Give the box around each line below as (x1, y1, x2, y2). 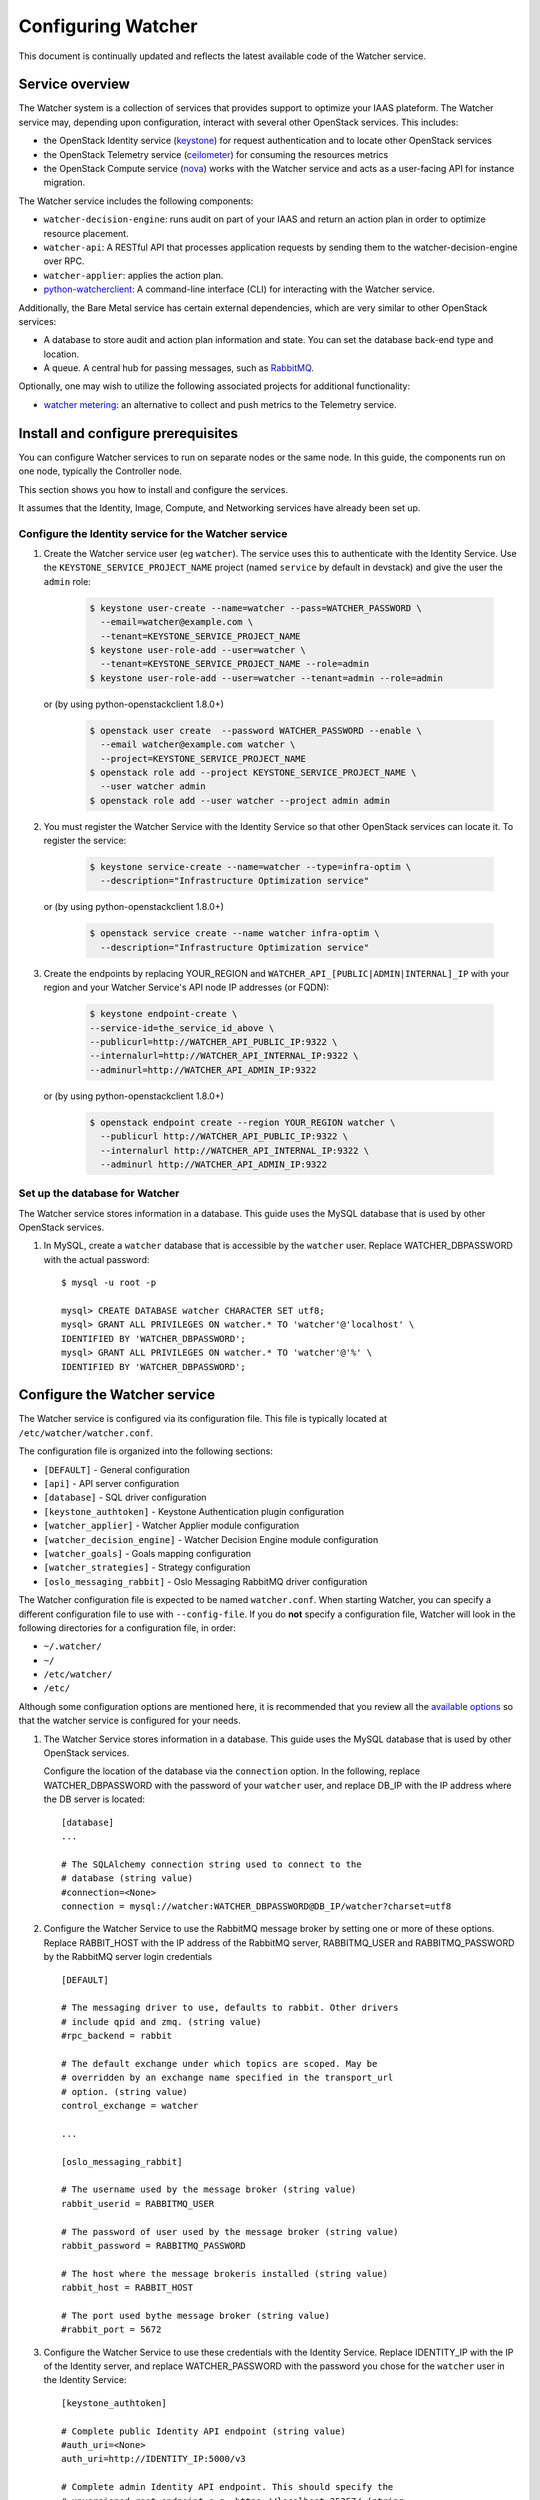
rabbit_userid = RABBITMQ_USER (61, 2198, 215, 2209)
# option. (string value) (61, 2086, 189, 2097)
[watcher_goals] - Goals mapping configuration (43, 1547, 252, 1559)
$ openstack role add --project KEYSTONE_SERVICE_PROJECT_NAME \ (89, 766, 417, 778)
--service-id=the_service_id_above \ (89, 1022, 275, 1034)
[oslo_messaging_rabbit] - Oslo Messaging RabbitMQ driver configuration (43, 1575, 368, 1587)
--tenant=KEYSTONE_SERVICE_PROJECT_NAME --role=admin (100, 658, 370, 670)
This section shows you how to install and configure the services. (18, 483, 289, 495)
